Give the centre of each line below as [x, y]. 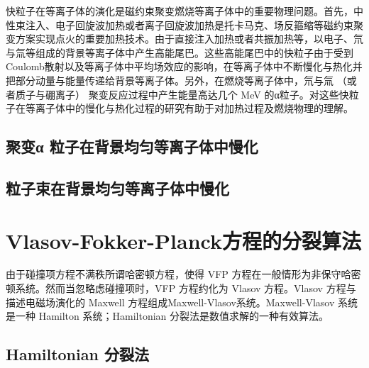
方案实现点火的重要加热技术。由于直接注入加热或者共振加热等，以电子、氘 [189, 39]
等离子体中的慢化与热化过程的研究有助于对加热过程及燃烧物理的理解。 [189, 108]
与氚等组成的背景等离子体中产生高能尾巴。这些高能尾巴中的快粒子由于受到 [180, 52]
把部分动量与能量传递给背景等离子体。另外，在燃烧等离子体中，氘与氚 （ [176, 80]
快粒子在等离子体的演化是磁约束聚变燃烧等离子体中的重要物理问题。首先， [180, 11]
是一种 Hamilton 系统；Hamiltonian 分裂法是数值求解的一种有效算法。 [167, 316]
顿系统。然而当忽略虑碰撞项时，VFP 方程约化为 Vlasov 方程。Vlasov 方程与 [181, 288]
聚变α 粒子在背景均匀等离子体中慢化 [132, 146]
